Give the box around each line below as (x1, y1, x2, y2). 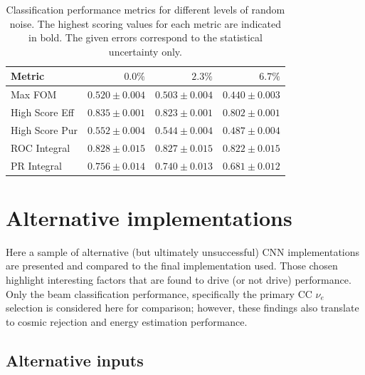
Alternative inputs (6, 349, 144, 371)
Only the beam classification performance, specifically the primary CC (6, 286, 312, 301)
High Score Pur (11, 122, 78, 137)
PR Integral (11, 158, 62, 173)
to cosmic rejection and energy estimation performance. (6, 314, 248, 329)
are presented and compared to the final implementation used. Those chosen (6, 258, 338, 273)
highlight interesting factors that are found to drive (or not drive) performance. (6, 272, 351, 287)
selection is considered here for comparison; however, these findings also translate (6, 300, 359, 315)
